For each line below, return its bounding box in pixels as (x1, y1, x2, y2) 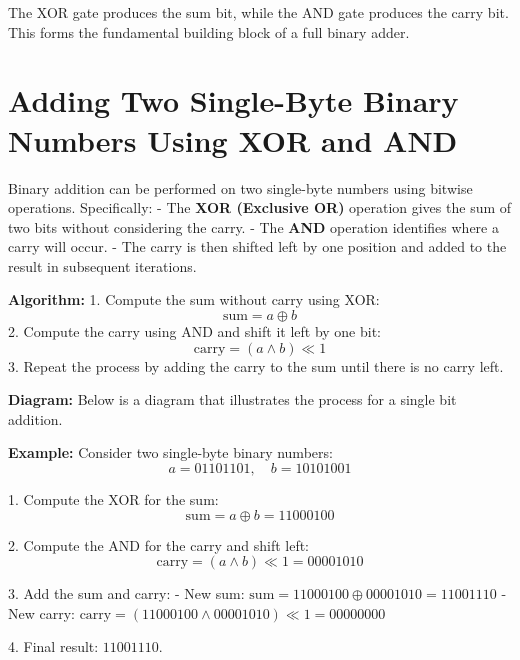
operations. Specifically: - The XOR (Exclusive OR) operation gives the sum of (8, 197, 512, 218)
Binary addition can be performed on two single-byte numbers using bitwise (8, 177, 473, 198)
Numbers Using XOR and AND (8, 119, 458, 160)
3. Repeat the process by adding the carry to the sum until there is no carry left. (8, 355, 504, 376)
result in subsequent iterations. (8, 255, 197, 276)
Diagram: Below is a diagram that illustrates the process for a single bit (8, 389, 457, 410)
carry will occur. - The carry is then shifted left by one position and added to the (8, 236, 507, 257)
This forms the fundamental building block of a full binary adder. (8, 21, 410, 42)
